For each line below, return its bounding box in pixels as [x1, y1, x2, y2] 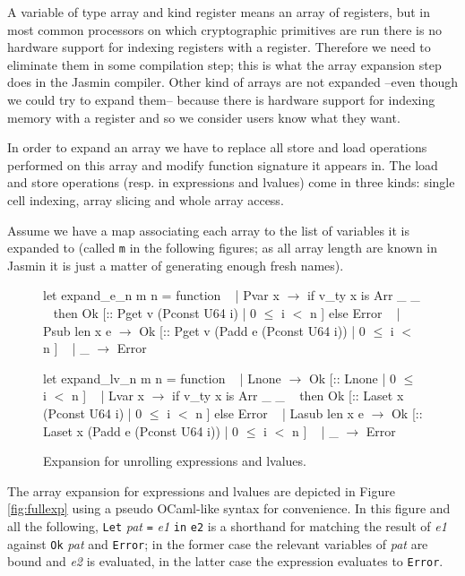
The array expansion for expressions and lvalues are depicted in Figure [7, 481, 395, 500]
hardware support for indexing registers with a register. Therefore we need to [7, 38, 431, 56]
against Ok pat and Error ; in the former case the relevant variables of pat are [7, 534, 428, 553]
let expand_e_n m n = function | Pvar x [43, 286, 280, 305]
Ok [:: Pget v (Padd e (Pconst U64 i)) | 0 [139, 321, 366, 340]
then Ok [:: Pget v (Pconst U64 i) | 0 [53, 303, 257, 322]
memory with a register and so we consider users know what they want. [7, 107, 400, 126]
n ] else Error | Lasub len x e [195, 403, 364, 422]
